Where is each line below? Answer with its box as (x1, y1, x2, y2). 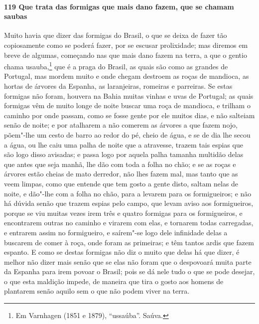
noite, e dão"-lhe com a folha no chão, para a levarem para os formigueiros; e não (4, 188, 252, 198)
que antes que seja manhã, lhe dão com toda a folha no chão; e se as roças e (4, 159, 236, 169)
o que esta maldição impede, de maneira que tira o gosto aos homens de (4, 276, 224, 286)
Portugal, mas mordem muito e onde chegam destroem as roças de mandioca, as (4, 71, 249, 81)
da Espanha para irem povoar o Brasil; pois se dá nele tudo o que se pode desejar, (4, 266, 255, 277)
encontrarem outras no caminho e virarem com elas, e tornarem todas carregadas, (4, 217, 254, 228)
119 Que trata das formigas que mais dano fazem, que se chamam (4, 1, 234, 11)
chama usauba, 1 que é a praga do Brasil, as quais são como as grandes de (4, 60, 228, 71)
